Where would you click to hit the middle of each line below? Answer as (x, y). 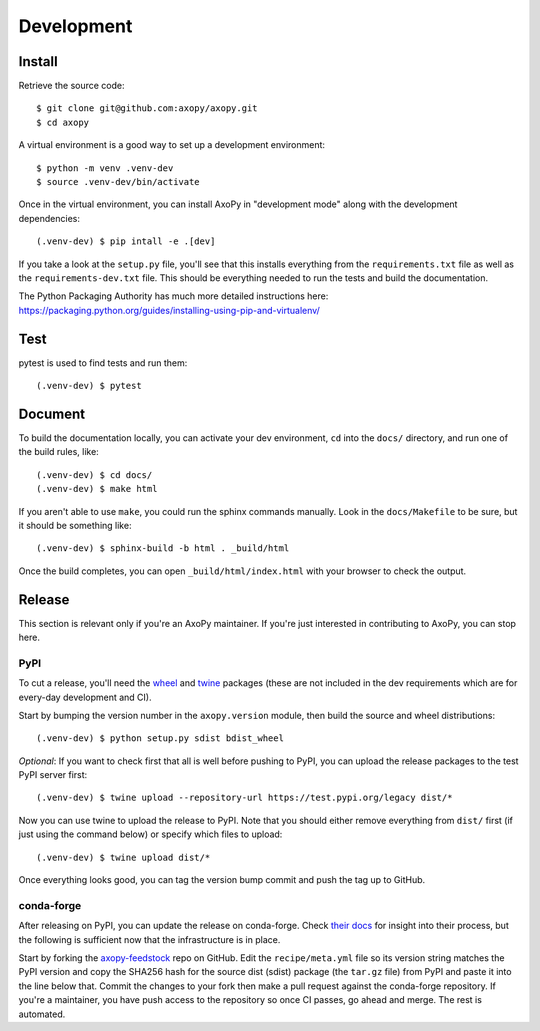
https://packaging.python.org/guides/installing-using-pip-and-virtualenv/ (169, 310)
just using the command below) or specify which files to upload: (150, 834)
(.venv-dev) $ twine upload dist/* (123, 857)
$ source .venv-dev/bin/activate (118, 182)
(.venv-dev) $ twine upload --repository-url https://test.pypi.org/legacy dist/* (244, 798)
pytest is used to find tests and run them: (103, 362)
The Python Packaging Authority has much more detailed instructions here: (173, 296)
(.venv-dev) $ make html (97, 489)
